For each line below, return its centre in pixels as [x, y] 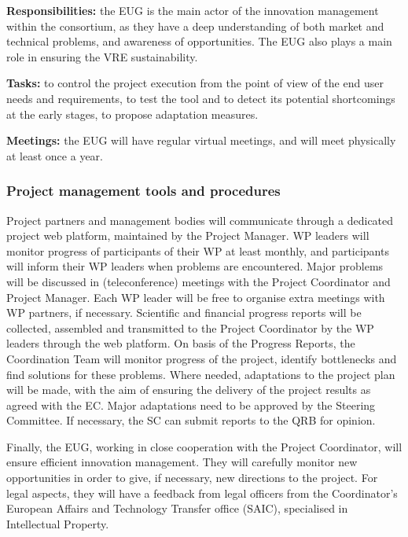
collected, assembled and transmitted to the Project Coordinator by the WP [190, 327]
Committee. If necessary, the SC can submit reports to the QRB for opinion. [191, 420]
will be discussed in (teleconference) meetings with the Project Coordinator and [198, 281]
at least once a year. [55, 155]
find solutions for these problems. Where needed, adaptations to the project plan [201, 374]
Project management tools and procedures [143, 191]
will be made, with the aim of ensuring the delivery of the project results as [189, 390]
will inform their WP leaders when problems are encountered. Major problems [195, 266]
